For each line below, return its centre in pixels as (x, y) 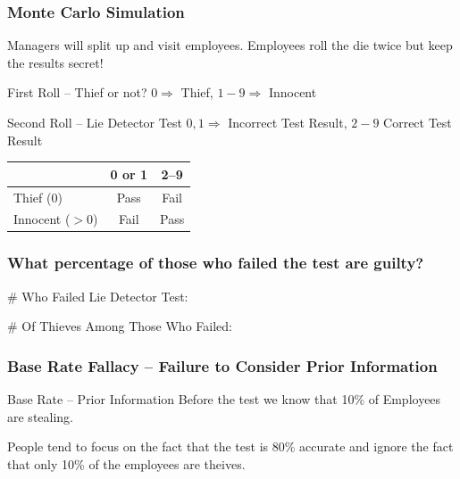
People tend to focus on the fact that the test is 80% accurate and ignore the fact (230, 446)
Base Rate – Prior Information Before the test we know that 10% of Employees (224, 399)
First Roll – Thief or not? (77, 92)
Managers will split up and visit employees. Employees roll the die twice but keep (230, 45)
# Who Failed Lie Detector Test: (98, 296)
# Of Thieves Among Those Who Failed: (120, 326)
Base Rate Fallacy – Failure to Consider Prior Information (222, 365)
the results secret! (55, 62)
